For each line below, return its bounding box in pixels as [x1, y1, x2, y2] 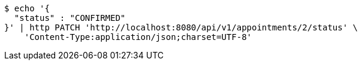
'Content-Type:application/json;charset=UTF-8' [24, 32, 252, 42]
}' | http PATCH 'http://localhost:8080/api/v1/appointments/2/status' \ [4, 23, 358, 32]
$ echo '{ [4, 4, 50, 13]
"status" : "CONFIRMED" [14, 13, 126, 23]
